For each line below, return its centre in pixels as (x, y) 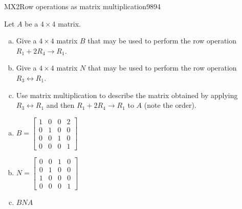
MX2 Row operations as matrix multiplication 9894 (83, 6)
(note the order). (170, 105)
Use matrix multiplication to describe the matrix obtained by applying (127, 95)
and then (60, 105)
